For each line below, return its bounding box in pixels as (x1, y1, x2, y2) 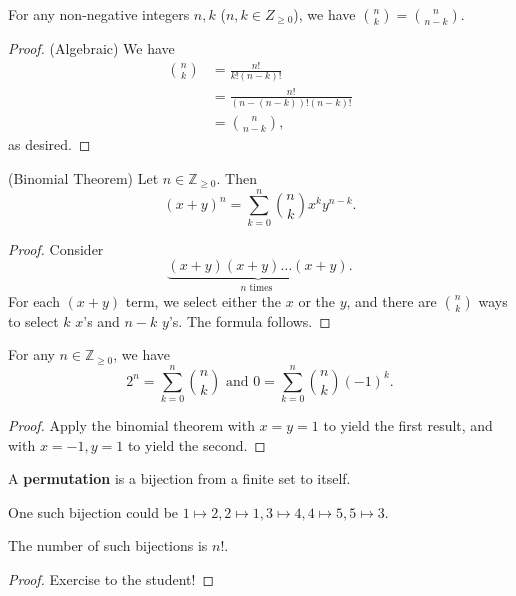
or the (298, 290, 335, 311)
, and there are (346, 290, 437, 311)
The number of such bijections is (8, 535, 208, 556)
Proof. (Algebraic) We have (8, 38, 175, 58)
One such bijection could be (8, 501, 179, 522)
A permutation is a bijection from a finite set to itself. (8, 468, 351, 489)
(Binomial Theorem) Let (8, 167, 159, 188)
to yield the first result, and (323, 415, 493, 435)
